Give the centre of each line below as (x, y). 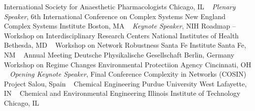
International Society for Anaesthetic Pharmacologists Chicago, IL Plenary (120, 6)
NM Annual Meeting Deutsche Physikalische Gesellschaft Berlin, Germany (119, 54)
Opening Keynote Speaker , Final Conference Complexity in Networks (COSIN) (128, 74)
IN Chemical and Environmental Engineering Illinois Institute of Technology (122, 93)
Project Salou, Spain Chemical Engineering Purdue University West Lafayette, (126, 83)
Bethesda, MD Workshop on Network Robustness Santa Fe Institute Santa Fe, (125, 45)
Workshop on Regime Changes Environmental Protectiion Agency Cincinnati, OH (128, 64)
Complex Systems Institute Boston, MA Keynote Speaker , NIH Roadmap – (120, 26)
